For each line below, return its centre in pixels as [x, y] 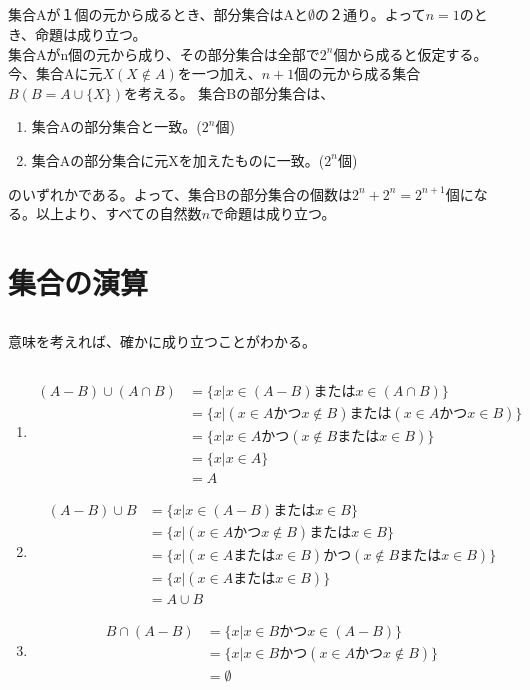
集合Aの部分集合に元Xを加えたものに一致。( [178, 159]
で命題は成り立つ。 [273, 213]
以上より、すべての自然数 [118, 213]
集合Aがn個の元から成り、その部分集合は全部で [164, 53]
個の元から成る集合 [357, 73]
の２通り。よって [370, 14]
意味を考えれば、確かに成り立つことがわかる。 [162, 340]
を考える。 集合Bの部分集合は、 [229, 92]
